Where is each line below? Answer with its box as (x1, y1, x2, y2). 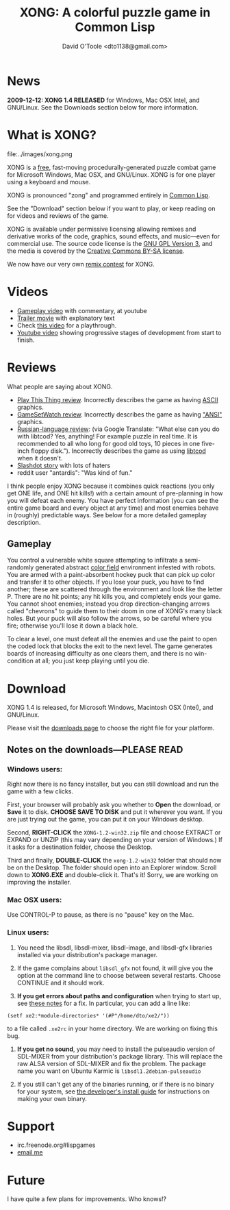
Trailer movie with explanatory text (16, 314, 115, 322)
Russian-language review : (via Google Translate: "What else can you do (16, 425, 220, 433)
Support (7, 1118, 55, 1134)
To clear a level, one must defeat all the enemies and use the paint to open (7, 635, 218, 643)
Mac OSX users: (7, 895, 62, 904)
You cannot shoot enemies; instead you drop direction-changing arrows (7, 600, 210, 608)
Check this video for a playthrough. (16, 321, 117, 330)
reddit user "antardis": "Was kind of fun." (16, 468, 133, 477)
